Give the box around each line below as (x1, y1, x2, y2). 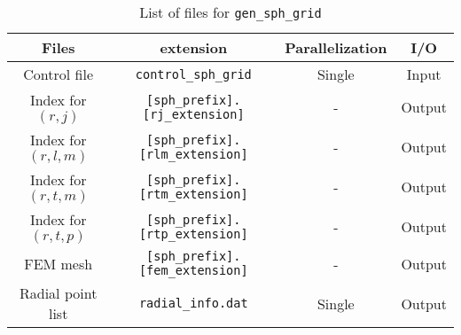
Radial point (20, 283, 98, 303)
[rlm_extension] (138, 146, 248, 161)
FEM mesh (24, 253, 93, 274)
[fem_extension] (138, 263, 248, 277)
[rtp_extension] (138, 226, 248, 241)
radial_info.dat (138, 296, 248, 310)
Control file (23, 64, 94, 84)
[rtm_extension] (138, 186, 248, 201)
